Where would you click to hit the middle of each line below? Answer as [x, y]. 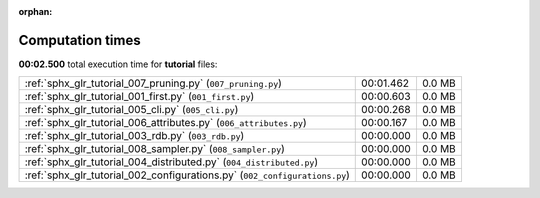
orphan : [35, 11]
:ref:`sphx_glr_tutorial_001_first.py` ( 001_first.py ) [139, 97]
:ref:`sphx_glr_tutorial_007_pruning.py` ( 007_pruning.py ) [153, 83]
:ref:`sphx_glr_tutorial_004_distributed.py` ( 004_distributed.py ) [171, 162]
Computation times [79, 40]
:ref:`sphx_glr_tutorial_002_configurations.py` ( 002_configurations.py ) [187, 175]
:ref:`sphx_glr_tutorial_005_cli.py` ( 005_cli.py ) [131, 110]
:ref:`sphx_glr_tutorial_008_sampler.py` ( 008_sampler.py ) [154, 149]
